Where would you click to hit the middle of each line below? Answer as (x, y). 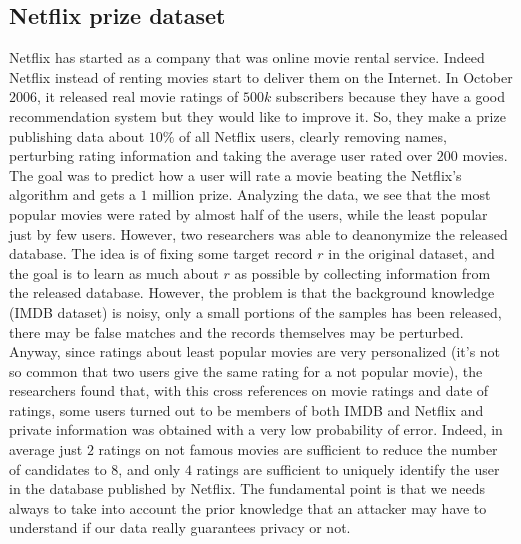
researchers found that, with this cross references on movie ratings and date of (249, 390)
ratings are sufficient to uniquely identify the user (348, 468)
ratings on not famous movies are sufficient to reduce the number (298, 449)
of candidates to (58, 468)
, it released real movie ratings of (138, 96)
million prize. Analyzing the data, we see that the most (321, 194)
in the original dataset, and (411, 253)
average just (46, 449)
